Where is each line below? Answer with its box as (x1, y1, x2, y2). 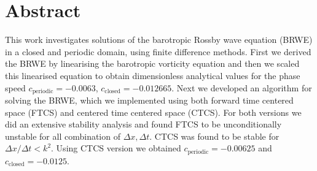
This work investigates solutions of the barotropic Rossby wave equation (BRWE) (5, 33, 313, 46)
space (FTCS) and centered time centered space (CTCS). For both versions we (5, 105, 302, 118)
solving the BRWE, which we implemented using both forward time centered (5, 93, 294, 106)
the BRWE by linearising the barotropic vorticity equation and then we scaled (5, 57, 300, 70)
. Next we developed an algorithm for (171, 81, 312, 94)
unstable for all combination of (5, 129, 120, 142)
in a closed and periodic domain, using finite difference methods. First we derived (5, 45, 311, 58)
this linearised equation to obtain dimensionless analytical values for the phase (5, 69, 300, 82)
